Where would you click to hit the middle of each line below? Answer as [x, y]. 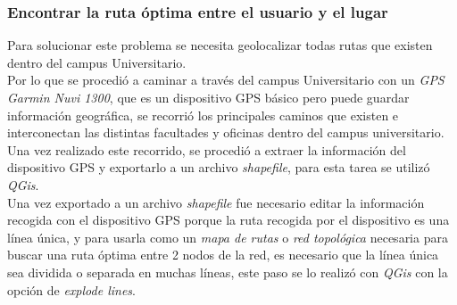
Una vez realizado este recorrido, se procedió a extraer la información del [207, 149]
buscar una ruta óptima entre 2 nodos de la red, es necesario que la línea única [223, 255]
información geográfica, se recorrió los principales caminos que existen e [203, 115]
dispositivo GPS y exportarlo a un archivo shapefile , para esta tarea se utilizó [219, 167]
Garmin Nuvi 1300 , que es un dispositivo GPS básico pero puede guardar [208, 97]
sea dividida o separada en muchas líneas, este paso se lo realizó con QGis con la [228, 272]
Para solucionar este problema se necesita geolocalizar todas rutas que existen [220, 45]
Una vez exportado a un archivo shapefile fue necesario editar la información [216, 202]
